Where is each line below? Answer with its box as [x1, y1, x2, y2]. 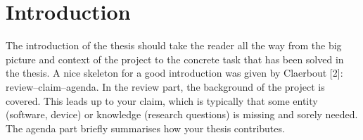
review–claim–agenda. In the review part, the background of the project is [6, 79, 325, 94]
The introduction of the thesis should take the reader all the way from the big [6, 38, 342, 53]
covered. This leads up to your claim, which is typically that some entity [6, 93, 318, 108]
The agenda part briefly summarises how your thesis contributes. [6, 120, 285, 135]
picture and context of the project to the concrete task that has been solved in [6, 51, 344, 66]
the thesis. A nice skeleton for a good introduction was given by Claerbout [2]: [6, 65, 343, 80]
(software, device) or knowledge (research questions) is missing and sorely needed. [6, 107, 358, 122]
